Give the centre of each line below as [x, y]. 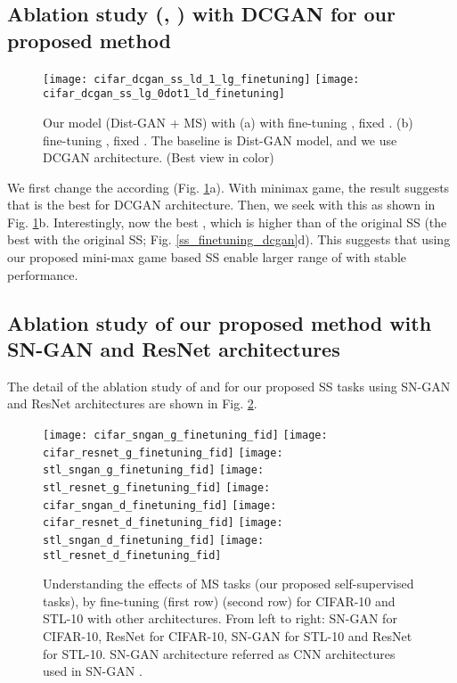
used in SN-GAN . [93, 671]
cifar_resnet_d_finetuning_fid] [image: [163, 523]
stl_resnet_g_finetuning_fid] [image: [157, 488]
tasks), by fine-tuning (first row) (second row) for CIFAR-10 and [219, 601]
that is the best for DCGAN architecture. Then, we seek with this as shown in [221, 205]
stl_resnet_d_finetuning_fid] [132, 555]
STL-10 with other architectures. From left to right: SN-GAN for [220, 618]
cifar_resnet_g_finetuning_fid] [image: [163, 453]
